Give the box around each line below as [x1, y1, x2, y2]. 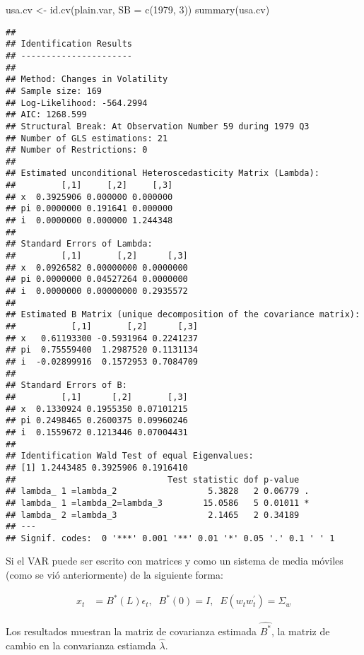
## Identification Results [6, 39, 132, 49]
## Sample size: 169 [6, 85, 102, 96]
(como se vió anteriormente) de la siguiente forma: [6, 567, 223, 582]
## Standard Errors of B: [6, 380, 127, 391]
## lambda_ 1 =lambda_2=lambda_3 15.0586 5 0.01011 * [6, 497, 310, 508]
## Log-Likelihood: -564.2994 [6, 98, 148, 108]
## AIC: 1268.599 [6, 110, 87, 120]
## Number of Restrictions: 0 [6, 145, 148, 155]
